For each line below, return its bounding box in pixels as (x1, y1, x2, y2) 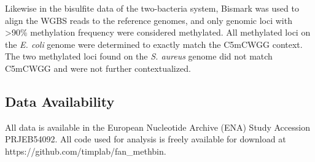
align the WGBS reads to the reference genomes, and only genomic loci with (5, 13, 292, 26)
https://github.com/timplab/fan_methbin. (5, 144, 166, 157)
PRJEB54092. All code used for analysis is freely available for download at (5, 133, 286, 145)
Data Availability (5, 91, 115, 110)
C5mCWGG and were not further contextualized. (5, 61, 191, 74)
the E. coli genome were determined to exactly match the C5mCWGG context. (5, 37, 303, 50)
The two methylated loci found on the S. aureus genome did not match (5, 50, 273, 63)
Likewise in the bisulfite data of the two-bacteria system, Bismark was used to (5, 2, 299, 14)
